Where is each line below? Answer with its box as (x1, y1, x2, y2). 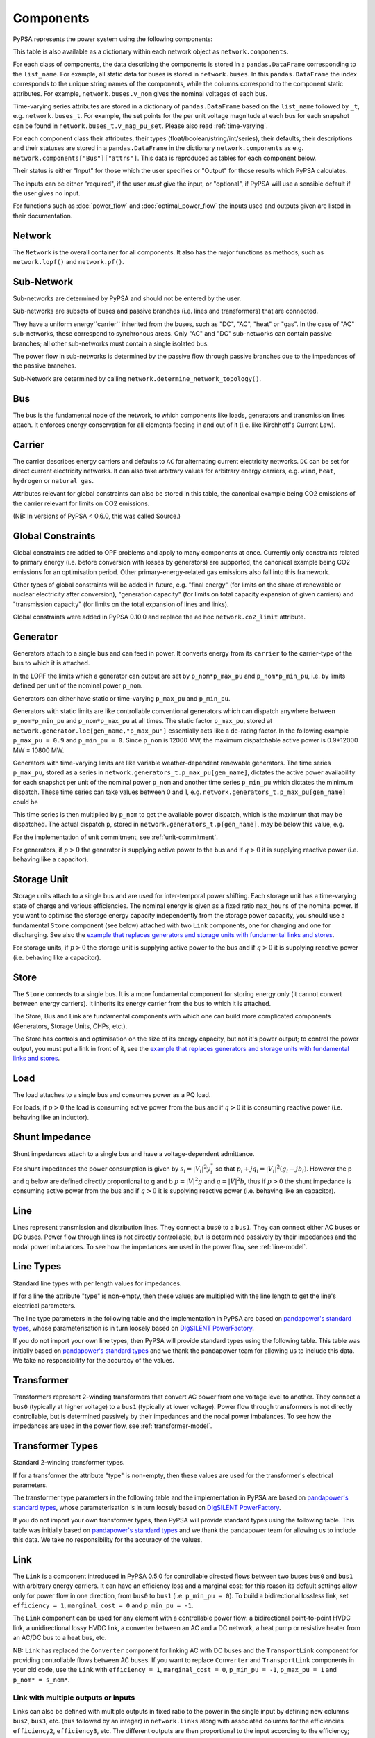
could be (12, 797, 38, 806)
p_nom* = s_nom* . (12, 1675, 70, 1684)
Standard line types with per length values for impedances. (12, 1279, 182, 1288)
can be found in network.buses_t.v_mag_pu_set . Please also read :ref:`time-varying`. (12, 122, 268, 130)
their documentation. (12, 211, 73, 220)
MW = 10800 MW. (12, 746, 65, 754)
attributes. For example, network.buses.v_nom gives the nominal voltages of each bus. (12, 89, 267, 97)
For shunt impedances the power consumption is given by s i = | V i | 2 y (12, 1164, 211, 1174)
